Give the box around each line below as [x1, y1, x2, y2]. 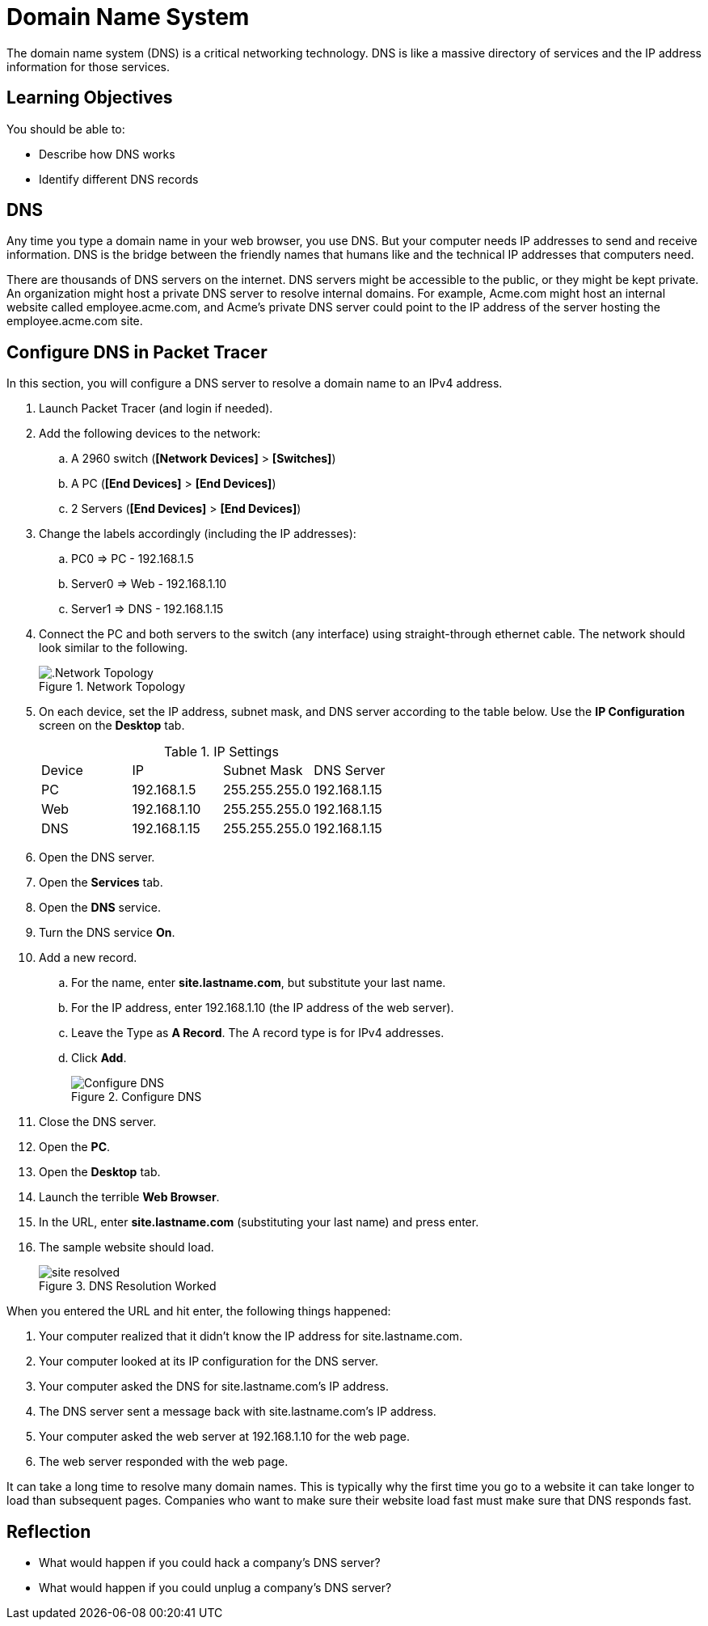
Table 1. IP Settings [163, 743, 279, 760]
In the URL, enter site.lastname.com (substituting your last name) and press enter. [39, 1215, 479, 1230]
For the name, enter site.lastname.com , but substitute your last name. [71, 976, 446, 990]
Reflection [6, 1521, 91, 1542]
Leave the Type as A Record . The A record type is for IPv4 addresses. [71, 1026, 445, 1040]
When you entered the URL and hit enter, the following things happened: [6, 1304, 391, 1319]
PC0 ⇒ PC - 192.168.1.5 [71, 552, 194, 566]
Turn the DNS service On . [39, 925, 175, 940]
